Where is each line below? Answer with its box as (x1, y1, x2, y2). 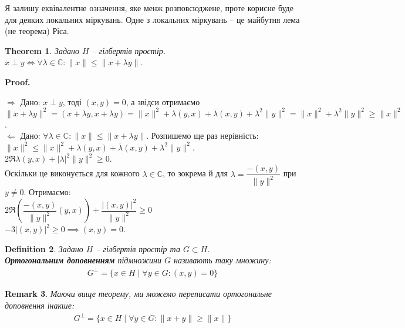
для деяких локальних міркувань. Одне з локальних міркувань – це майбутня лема (5, 13, 300, 25)
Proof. (5, 75, 31, 88)
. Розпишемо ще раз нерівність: (146, 129, 259, 142)
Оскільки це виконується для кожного (5, 167, 140, 179)
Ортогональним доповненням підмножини (5, 254, 161, 266)
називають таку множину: (173, 254, 271, 266)
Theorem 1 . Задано (5, 44, 79, 56)
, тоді (62, 95, 82, 108)
